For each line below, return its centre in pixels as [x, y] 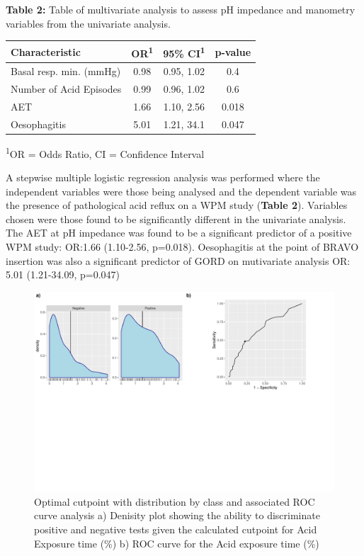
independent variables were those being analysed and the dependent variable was [181, 191]
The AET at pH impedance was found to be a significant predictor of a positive [179, 233]
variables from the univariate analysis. [88, 23]
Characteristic [46, 51]
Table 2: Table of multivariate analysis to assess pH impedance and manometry [181, 9]
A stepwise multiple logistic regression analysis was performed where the [163, 177]
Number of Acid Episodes [66, 89]
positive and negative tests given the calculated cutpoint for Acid [176, 529]
